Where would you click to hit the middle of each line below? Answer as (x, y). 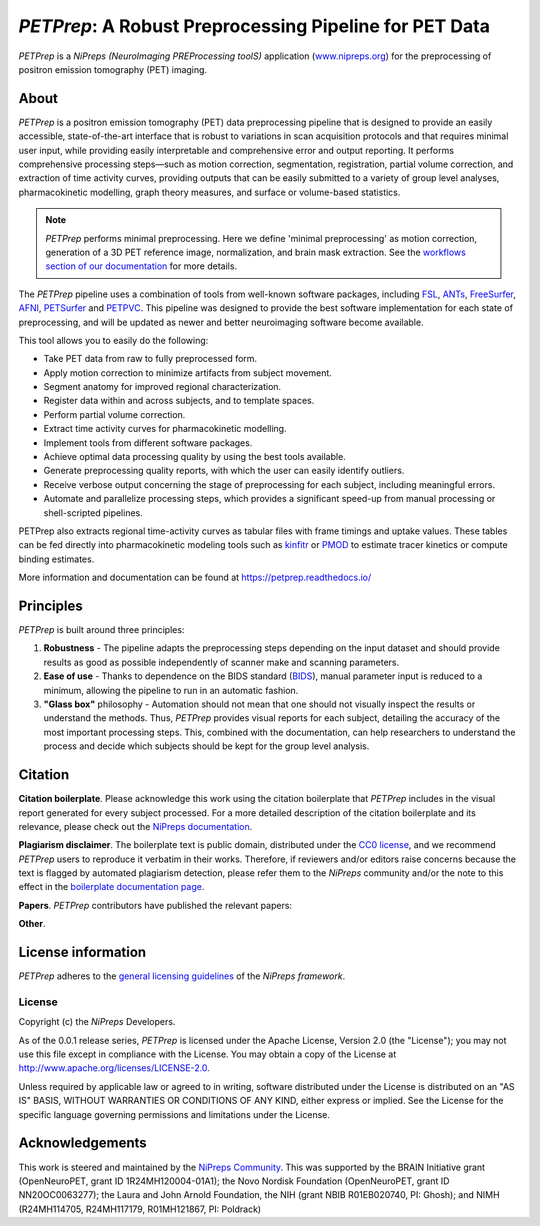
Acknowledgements (82, 1143)
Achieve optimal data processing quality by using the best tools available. (195, 457)
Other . (32, 924)
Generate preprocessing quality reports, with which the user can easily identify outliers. (224, 471)
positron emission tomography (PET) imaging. (113, 69)
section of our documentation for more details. (141, 266)
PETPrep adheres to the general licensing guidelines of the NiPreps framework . (182, 976)
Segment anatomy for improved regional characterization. (162, 387)
